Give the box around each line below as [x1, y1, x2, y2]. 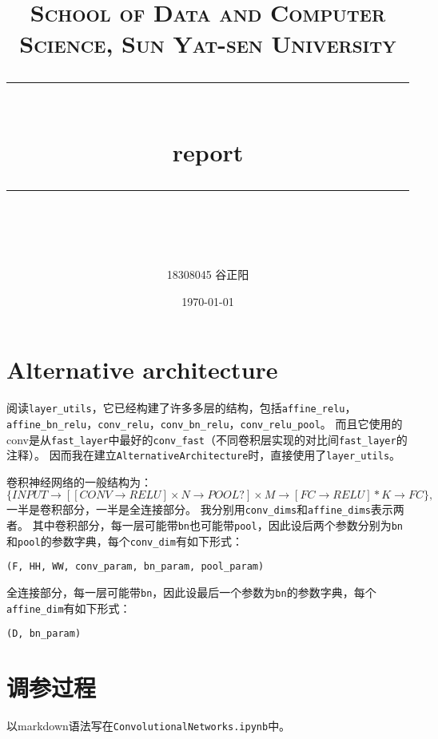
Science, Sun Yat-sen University [19, 27, 396, 60]
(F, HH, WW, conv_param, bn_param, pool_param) [6, 561, 265, 573]
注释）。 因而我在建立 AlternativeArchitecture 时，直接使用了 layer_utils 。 [6, 447, 401, 463]
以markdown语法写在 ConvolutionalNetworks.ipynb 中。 [6, 717, 291, 734]
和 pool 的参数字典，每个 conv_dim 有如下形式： [6, 532, 243, 549]
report [172, 135, 244, 168]
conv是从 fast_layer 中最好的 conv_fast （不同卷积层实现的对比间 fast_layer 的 [6, 431, 408, 447]
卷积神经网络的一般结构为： [6, 473, 152, 490]
